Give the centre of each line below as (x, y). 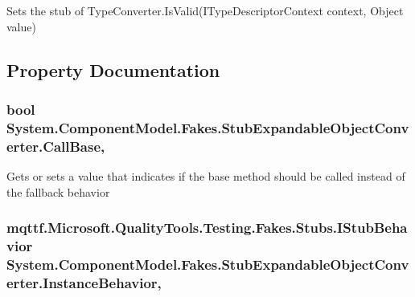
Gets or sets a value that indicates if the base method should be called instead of (206, 176)
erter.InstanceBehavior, (84, 282)
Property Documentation (113, 69)
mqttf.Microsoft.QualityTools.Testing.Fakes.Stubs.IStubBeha (207, 228)
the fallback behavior (58, 191)
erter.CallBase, (56, 146)
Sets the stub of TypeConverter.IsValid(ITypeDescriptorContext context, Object (205, 10)
